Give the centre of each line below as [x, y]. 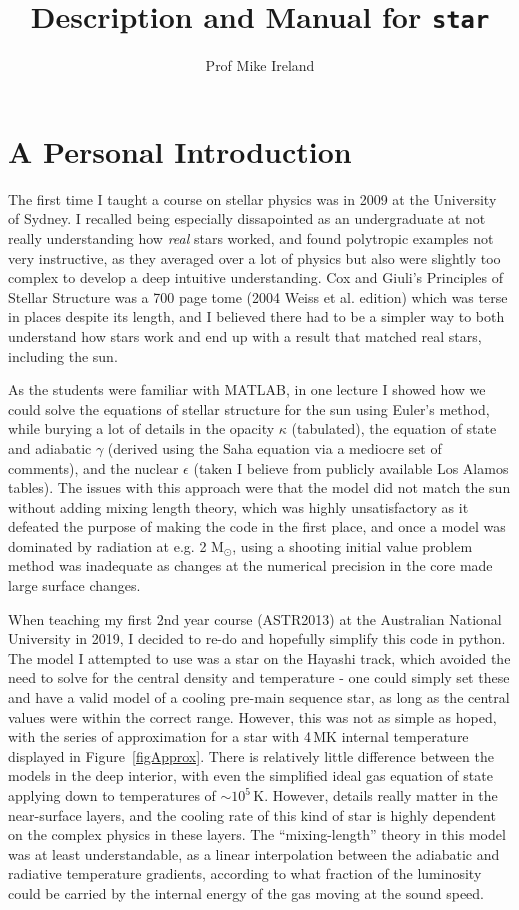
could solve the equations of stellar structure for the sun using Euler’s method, [249, 408]
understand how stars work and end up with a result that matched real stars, [245, 335]
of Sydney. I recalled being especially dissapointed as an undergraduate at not [247, 218]
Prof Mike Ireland [260, 65]
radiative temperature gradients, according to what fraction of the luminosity [245, 873]
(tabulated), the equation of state [394, 428]
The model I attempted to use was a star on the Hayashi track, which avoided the [259, 657]
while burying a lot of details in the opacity [141, 428]
